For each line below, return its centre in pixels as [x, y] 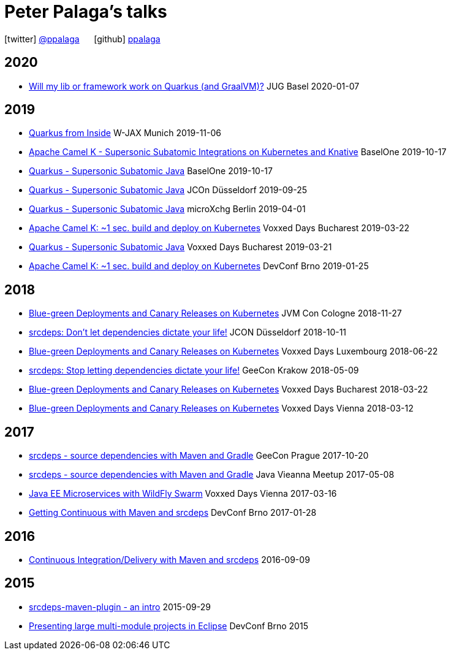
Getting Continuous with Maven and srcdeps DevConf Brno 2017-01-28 [173, 513]
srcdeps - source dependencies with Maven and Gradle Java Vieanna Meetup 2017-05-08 [212, 475]
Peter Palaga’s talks [86, 12]
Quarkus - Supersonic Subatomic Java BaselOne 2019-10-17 [151, 171]
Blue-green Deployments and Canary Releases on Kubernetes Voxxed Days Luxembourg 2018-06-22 [233, 351]
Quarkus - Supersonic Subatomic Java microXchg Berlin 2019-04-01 [167, 209]
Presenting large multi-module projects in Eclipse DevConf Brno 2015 [169, 626]
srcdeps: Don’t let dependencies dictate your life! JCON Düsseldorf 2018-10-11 [188, 332]
